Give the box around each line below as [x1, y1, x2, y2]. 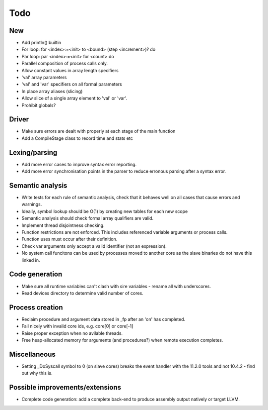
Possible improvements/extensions [9, 383, 122, 392]
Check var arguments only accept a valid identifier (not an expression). [21, 243, 167, 249]
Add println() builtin [21, 40, 62, 46]
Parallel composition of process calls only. [21, 60, 108, 67]
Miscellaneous [9, 350, 56, 358]
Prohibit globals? [21, 102, 56, 108]
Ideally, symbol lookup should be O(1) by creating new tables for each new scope [21, 208, 188, 214]
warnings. [21, 202, 42, 207]
